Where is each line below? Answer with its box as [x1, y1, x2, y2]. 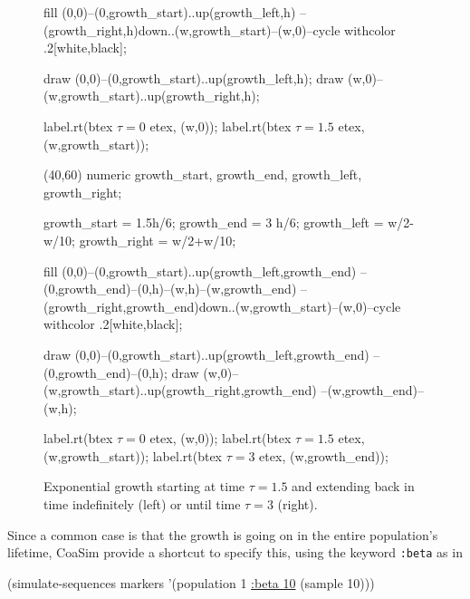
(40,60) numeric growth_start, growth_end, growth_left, [43, 165, 362, 184]
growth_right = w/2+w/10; [79, 230, 236, 249]
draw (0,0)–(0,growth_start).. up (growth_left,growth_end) [43, 344, 369, 363]
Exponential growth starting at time [43, 477, 245, 496]
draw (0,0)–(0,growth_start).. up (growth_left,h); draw [43, 68, 344, 87]
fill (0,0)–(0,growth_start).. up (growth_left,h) [43, 3, 296, 21]
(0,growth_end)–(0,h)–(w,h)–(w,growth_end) [43, 279, 297, 298]
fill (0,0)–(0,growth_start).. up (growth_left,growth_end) [43, 261, 357, 280]
